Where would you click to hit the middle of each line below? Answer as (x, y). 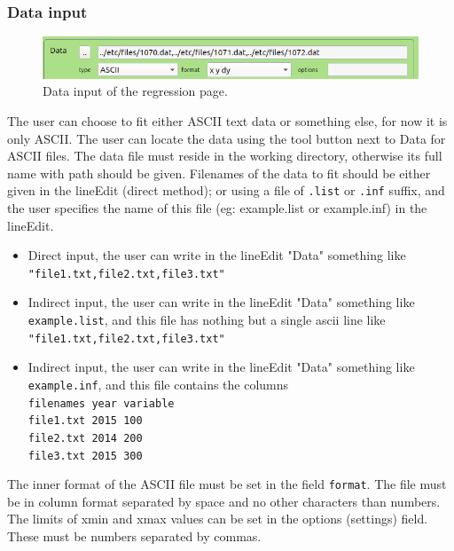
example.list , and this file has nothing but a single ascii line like (207, 320)
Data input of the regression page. (135, 91)
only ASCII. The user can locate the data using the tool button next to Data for (227, 138)
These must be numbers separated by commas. (134, 536)
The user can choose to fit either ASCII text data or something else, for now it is (227, 120)
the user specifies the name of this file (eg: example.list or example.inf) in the (217, 208)
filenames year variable (101, 403)
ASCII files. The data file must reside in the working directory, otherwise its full (225, 156)
